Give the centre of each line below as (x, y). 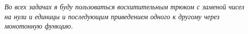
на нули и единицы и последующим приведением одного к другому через (112, 16)
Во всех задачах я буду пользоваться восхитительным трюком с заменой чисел (124, 6)
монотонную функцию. (39, 26)
